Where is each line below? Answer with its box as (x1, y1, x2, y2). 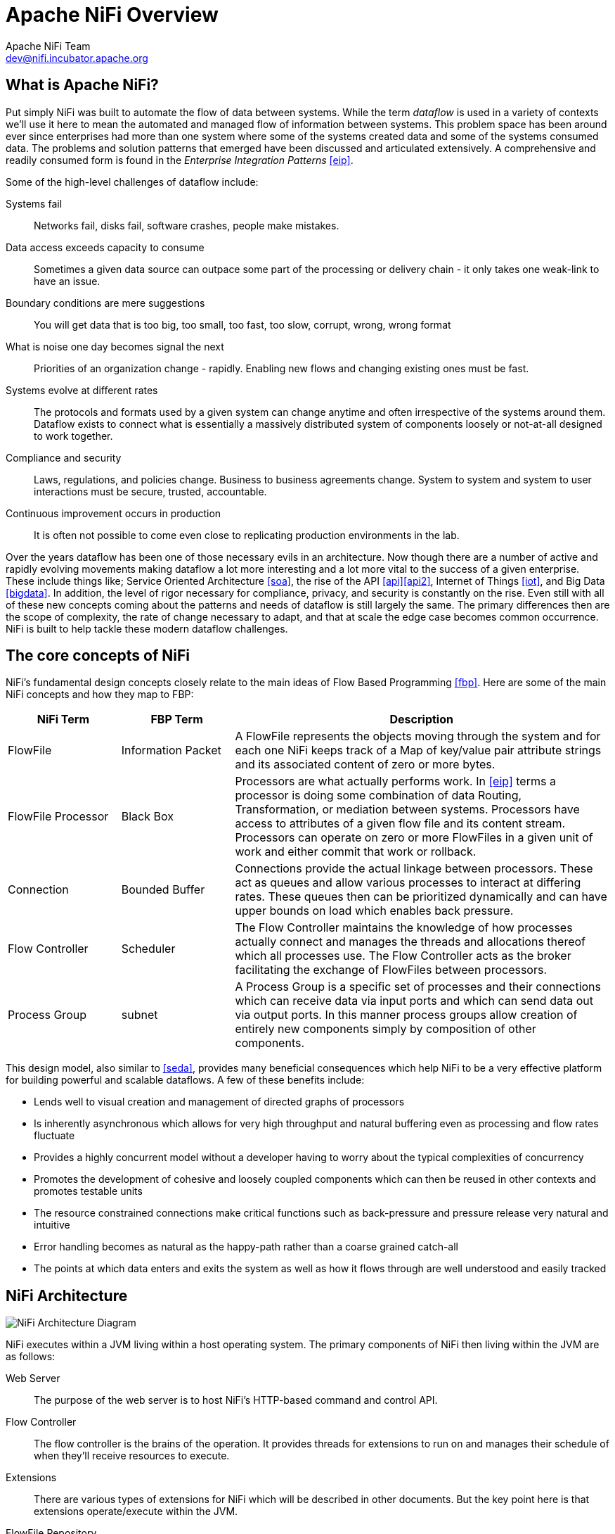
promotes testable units (34, 1185, 143, 1198)
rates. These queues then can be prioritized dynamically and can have (235, 889, 607, 904)
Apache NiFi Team (6, 39, 91, 52)
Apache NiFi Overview (6, 3, 219, 27)
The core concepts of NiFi (6, 647, 190, 665)
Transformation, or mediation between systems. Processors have (235, 802, 580, 817)
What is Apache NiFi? (6, 76, 159, 94)
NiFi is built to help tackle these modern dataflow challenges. (6, 622, 288, 635)
